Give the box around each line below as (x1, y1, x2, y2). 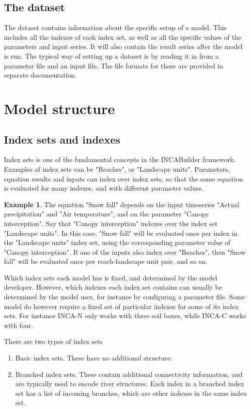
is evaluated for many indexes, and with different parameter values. (4, 183, 204, 193)
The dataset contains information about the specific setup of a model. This (4, 22, 227, 33)
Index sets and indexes (4, 131, 120, 147)
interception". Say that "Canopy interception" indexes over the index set (4, 218, 218, 228)
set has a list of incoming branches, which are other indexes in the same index (15, 388, 247, 398)
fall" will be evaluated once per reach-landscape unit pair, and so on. (4, 256, 208, 266)
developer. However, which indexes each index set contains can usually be (4, 282, 222, 292)
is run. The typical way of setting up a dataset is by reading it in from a (4, 50, 219, 61)
